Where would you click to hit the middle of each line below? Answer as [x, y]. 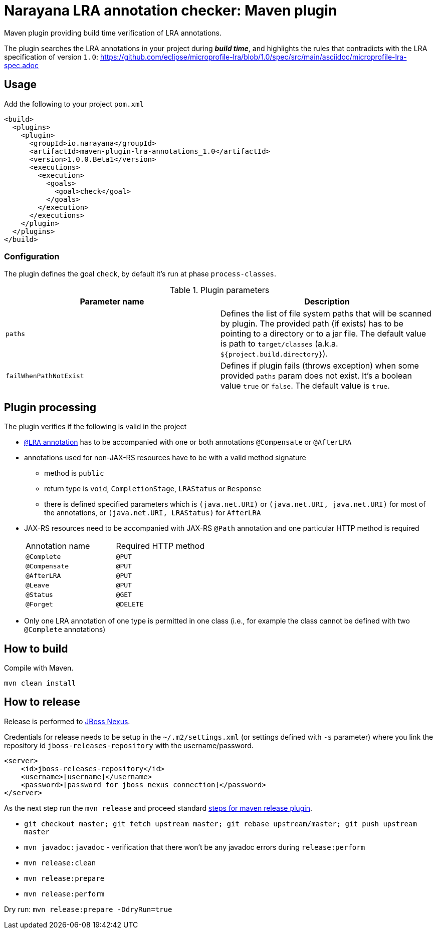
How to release [42, 702]
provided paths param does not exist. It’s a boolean [316, 376]
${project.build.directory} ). [274, 354]
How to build [36, 649]
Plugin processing [50, 407]
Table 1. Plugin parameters [220, 290]
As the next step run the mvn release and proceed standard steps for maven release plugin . [158, 808]
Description [327, 302]
